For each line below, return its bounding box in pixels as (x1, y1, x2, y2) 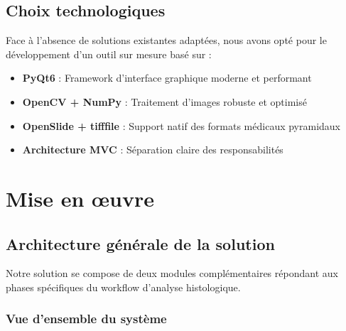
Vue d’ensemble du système (6, 310, 167, 327)
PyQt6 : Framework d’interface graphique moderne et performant (22, 70, 312, 85)
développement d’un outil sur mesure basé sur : (6, 46, 212, 61)
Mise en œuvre (6, 183, 155, 212)
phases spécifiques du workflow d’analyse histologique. (6, 279, 241, 294)
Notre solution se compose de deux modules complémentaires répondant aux (6, 266, 338, 281)
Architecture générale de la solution (6, 232, 275, 254)
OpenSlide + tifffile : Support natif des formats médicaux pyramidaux (22, 118, 341, 133)
